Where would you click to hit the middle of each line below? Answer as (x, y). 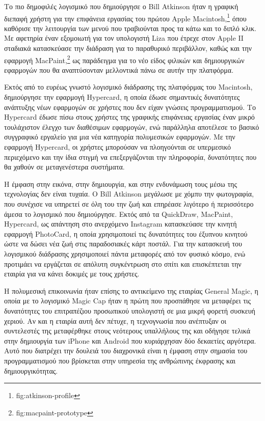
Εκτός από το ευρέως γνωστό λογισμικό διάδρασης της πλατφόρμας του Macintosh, (128, 87)
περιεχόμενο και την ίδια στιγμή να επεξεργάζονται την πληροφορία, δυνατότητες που (130, 157)
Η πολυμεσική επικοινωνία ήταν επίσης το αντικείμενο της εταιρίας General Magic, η (131, 290)
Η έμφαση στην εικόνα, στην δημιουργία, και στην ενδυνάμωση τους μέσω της (121, 184)
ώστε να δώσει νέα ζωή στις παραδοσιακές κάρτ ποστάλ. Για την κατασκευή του (123, 244)
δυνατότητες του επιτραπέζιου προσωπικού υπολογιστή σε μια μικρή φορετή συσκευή (130, 310)
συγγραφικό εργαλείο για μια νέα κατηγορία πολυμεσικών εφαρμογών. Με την (120, 137)
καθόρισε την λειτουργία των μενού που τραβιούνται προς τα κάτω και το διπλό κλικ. (130, 28)
